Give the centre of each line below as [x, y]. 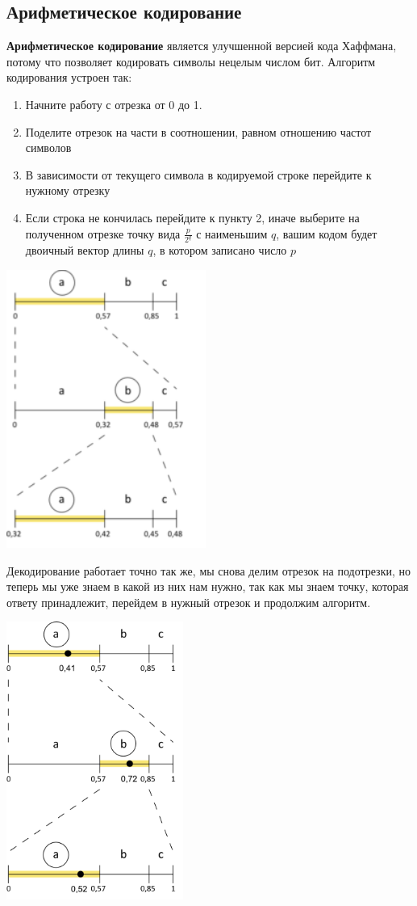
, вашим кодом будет [327, 233]
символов [48, 147]
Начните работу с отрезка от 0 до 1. [114, 104]
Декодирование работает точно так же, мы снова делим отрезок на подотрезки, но [208, 570]
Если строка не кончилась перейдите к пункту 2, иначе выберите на [192, 217]
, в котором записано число [220, 250]
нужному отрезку [68, 190]
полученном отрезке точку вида [103, 233]
